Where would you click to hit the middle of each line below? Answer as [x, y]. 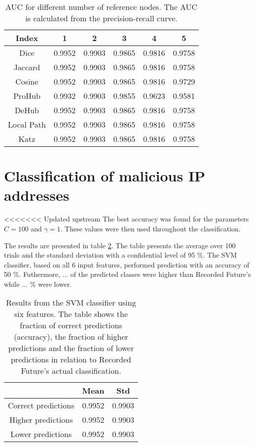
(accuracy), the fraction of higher [71, 337]
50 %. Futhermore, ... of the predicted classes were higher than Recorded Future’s [127, 274]
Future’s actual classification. [71, 371]
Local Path [27, 124]
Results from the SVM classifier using [71, 303]
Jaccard [27, 67]
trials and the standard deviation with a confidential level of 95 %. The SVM [120, 255]
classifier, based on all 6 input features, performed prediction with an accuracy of [127, 264]
